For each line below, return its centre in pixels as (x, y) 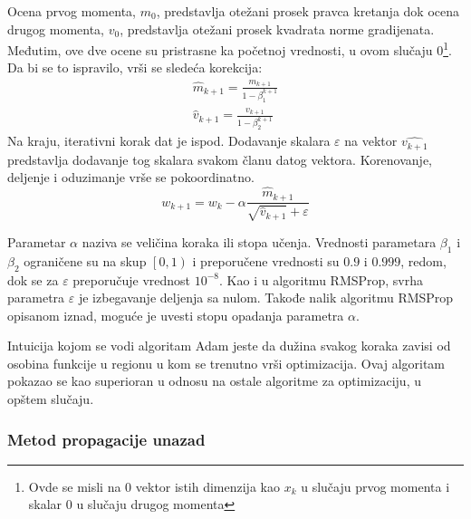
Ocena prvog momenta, (72, 11)
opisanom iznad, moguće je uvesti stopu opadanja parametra (176, 315)
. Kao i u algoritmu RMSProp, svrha (322, 279)
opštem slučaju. (51, 399)
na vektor (371, 141)
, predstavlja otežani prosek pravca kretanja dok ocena (308, 11)
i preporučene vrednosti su (266, 260)
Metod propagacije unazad (106, 439)
